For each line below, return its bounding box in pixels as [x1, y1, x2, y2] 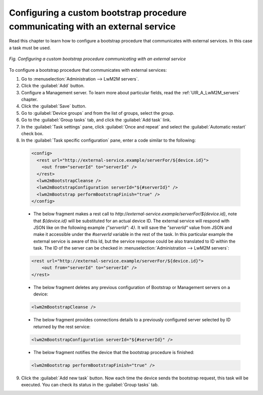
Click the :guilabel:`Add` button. [21, 83, 85, 89]
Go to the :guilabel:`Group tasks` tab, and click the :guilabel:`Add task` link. [21, 117, 171, 123]
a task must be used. [9, 44, 51, 51]
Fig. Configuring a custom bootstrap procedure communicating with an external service [9, 56, 186, 62]
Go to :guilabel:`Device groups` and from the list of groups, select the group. [21, 110, 175, 116]
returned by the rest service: [33, 324, 91, 330]
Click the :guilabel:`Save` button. [21, 103, 87, 109]
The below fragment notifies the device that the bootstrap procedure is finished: [33, 349, 194, 355]
